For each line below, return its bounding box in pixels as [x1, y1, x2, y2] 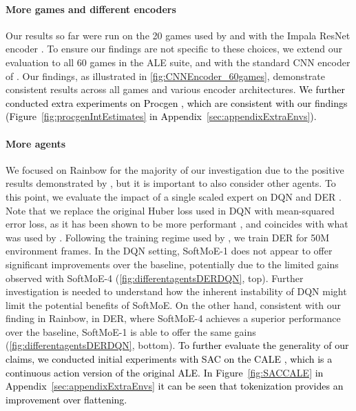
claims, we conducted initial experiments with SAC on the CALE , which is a [6, 352, 333, 366]
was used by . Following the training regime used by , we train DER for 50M [6, 230, 330, 244]
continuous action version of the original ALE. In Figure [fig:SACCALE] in [6, 365, 324, 379]
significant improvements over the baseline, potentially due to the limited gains [6, 257, 339, 271]
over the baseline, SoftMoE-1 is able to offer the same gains [6, 324, 256, 339]
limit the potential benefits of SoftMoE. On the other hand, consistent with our [6, 297, 342, 312]
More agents [6, 136, 66, 150]
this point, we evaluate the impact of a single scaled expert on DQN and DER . [6, 189, 342, 203]
